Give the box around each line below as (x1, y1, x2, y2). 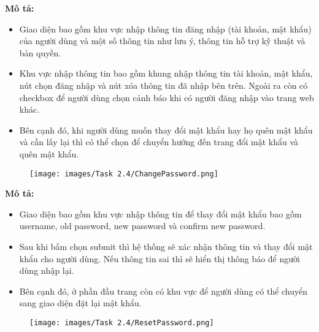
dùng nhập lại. (19, 264, 74, 277)
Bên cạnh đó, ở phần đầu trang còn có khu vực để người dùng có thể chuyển (19, 284, 308, 297)
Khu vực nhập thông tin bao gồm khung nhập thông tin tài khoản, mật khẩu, (19, 67, 313, 80)
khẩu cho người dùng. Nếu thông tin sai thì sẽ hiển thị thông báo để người (19, 252, 300, 265)
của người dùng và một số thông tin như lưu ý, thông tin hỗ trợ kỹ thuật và (19, 34, 306, 47)
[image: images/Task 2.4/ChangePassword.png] (29, 169, 218, 178)
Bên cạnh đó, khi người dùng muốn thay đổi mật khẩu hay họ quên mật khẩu (19, 123, 313, 136)
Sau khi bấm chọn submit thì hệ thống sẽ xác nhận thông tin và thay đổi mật (19, 240, 313, 252)
